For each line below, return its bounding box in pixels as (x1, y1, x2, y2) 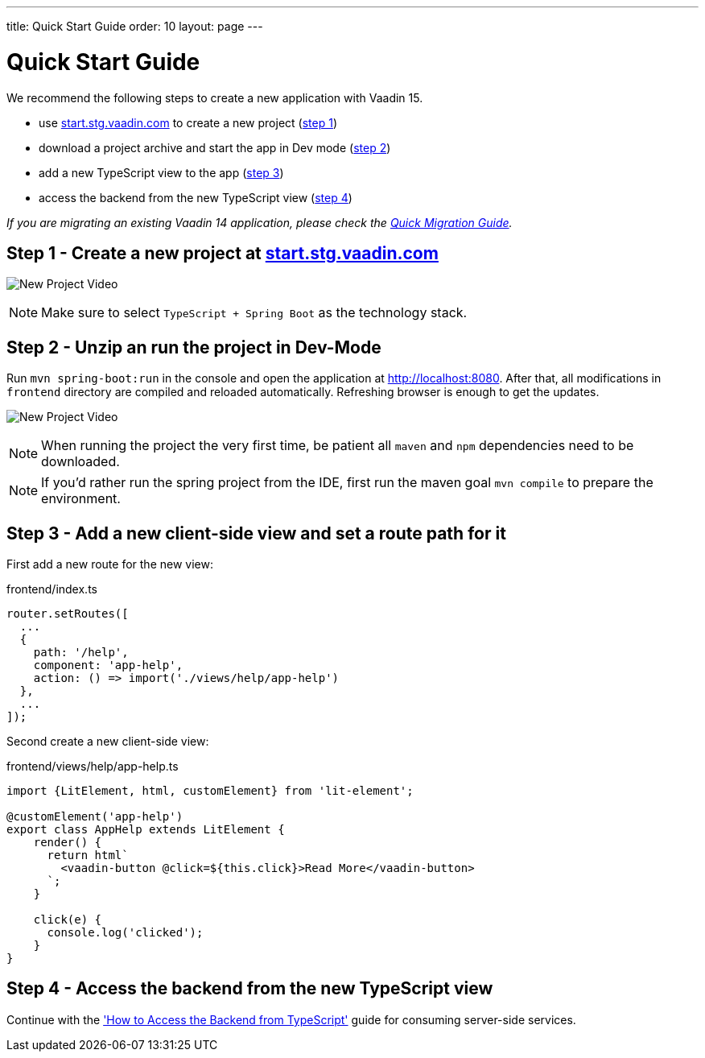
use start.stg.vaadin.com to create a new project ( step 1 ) (39, 115, 338, 130)
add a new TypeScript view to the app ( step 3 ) (39, 165, 284, 180)
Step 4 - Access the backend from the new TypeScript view (6, 978, 493, 999)
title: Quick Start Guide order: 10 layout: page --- (6, 19, 263, 33)
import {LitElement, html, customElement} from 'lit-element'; (6, 784, 414, 798)
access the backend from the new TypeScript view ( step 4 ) (39, 190, 352, 205)
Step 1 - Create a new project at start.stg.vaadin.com (6, 242, 439, 263)
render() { (33, 836, 102, 849)
